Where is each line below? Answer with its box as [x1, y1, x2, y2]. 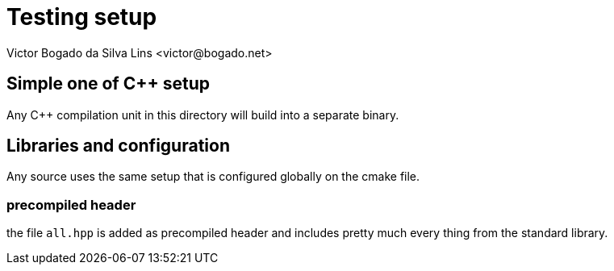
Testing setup [6, 3, 157, 31]
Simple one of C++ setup [6, 73, 210, 94]
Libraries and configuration [6, 135, 230, 156]
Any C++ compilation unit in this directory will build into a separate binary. [6, 107, 399, 122]
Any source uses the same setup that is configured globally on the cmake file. [6, 169, 420, 184]
